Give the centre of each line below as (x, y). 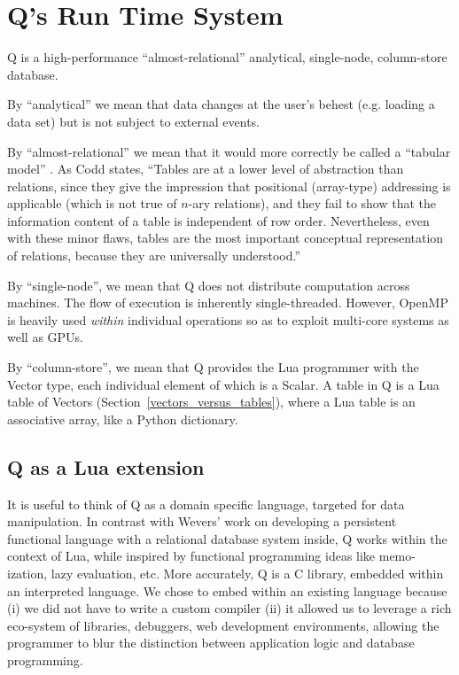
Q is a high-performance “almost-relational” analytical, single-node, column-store (227, 57)
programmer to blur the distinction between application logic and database (211, 643)
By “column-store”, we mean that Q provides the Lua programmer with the (213, 367)
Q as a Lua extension (106, 466)
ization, (27, 573)
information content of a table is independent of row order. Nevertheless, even (218, 220)
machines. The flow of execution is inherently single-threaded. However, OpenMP (228, 303)
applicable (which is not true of (92, 203)
